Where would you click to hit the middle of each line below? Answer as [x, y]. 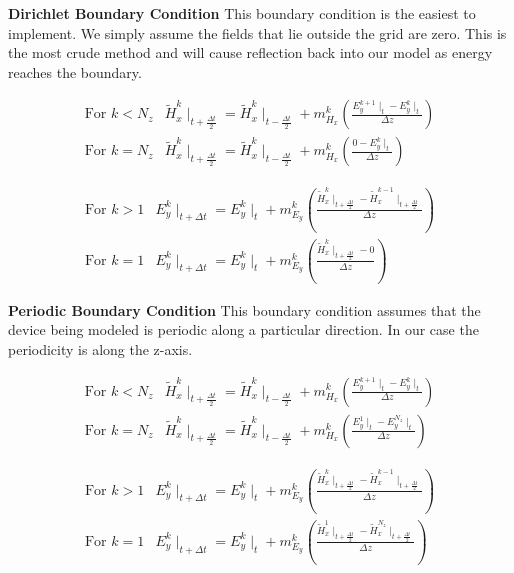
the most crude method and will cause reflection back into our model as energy [250, 52]
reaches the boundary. [75, 71]
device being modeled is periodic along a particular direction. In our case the [243, 329]
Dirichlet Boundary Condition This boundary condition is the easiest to [242, 13]
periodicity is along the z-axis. [100, 348]
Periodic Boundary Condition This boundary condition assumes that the [244, 309]
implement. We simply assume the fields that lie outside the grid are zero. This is [257, 32]
